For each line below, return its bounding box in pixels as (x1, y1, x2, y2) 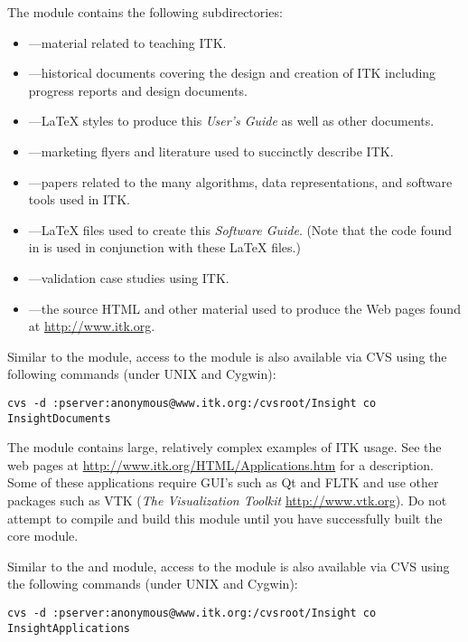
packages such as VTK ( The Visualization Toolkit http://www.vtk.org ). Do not (7, 491, 447, 509)
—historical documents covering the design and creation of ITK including (28, 63, 436, 82)
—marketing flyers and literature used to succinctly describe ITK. (28, 141, 394, 160)
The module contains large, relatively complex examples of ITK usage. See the (7, 438, 442, 457)
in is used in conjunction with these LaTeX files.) (28, 238, 301, 257)
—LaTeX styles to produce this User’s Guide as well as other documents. (28, 111, 435, 130)
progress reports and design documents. (28, 80, 248, 99)
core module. (7, 526, 79, 545)
